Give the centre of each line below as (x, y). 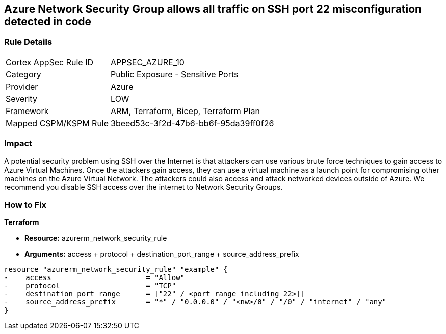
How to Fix (25, 204)
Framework (27, 111)
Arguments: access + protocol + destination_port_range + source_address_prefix (162, 254)
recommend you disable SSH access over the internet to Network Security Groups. (143, 187)
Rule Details (28, 42)
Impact (18, 143)
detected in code (48, 22)
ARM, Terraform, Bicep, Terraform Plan (185, 111)
